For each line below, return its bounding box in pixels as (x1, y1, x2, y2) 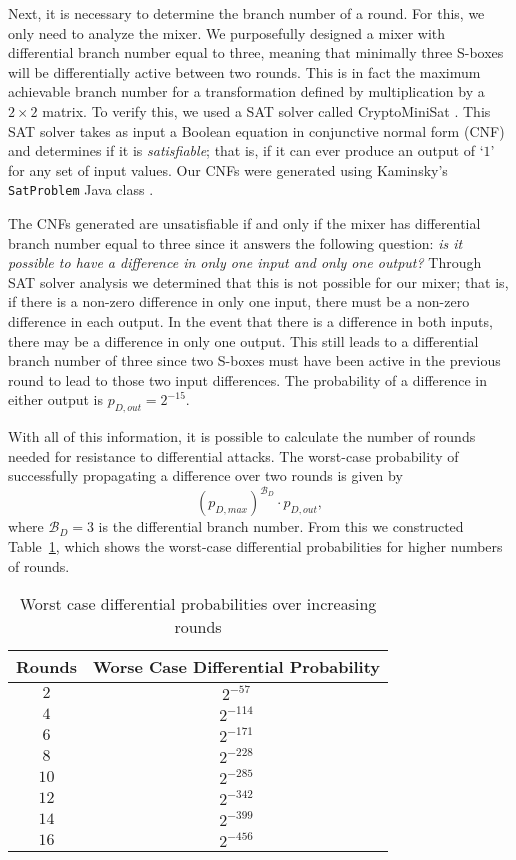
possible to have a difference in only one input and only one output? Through (8, 252, 482, 273)
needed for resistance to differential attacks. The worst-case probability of (8, 445, 459, 466)
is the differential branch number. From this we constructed (98, 516, 464, 537)
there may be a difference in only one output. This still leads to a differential (8, 330, 479, 351)
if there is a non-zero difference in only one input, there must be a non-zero (8, 291, 470, 312)
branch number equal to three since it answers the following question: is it (8, 232, 463, 253)
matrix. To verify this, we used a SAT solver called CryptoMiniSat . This (42, 100, 491, 121)
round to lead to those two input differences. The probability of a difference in (8, 369, 488, 390)
